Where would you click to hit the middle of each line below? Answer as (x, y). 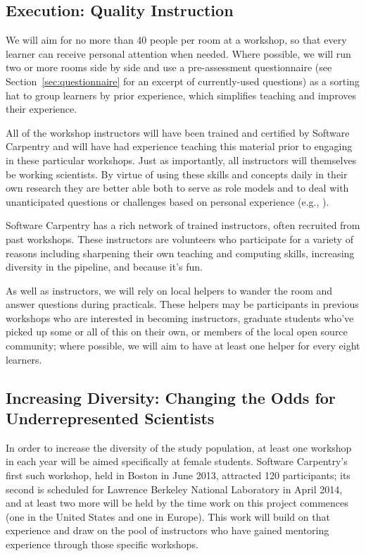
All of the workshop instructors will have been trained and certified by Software (178, 132)
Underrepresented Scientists (110, 418)
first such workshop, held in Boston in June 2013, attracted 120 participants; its (178, 475)
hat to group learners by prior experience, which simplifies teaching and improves (181, 95)
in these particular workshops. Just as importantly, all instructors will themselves (181, 160)
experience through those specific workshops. (102, 544)
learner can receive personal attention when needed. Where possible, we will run (178, 53)
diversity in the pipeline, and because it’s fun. (104, 267)
